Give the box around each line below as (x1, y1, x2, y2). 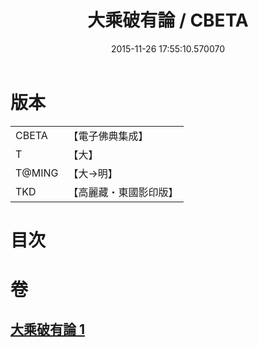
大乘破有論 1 (10, 321, 86, 338)
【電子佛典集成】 (68, 129, 149, 143)
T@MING (15, 166, 59, 180)
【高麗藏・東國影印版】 (68, 185, 179, 199)
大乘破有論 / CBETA (87, 9, 249, 32)
